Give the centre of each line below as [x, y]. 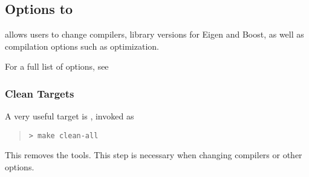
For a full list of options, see [57, 66]
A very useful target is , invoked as [70, 116]
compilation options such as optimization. [82, 46]
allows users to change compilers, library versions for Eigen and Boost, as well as [154, 34]
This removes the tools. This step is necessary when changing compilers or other [154, 155]
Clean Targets [40, 93]
